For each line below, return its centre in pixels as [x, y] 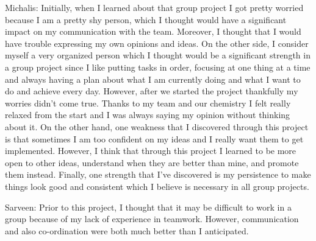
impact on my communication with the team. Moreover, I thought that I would [153, 31]
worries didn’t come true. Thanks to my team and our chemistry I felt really [148, 103]
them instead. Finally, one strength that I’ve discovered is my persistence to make [158, 174]
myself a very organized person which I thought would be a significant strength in [158, 55]
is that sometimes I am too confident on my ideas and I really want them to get [154, 138]
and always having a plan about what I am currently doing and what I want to [153, 79]
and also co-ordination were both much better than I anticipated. [127, 230]
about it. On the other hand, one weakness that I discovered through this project [157, 126]
